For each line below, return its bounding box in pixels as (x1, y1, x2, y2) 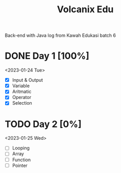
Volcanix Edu (57, 4, 114, 15)
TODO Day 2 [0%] (5, 118, 82, 130)
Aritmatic (12, 88, 32, 95)
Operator (12, 94, 32, 101)
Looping (12, 145, 30, 151)
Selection (12, 100, 33, 106)
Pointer (12, 162, 28, 168)
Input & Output (12, 77, 43, 83)
